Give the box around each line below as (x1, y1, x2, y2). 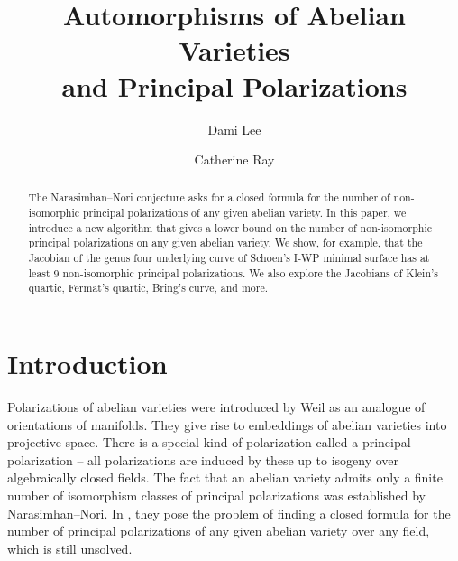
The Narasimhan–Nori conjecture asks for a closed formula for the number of (28, 190, 390, 205)
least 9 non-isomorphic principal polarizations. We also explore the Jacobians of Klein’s (28, 265, 439, 280)
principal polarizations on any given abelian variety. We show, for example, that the (28, 235, 423, 250)
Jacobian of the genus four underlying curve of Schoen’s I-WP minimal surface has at (28, 250, 430, 266)
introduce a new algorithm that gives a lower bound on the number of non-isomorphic (28, 220, 433, 235)
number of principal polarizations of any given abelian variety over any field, (7, 521, 430, 540)
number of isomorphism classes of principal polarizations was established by (7, 485, 426, 504)
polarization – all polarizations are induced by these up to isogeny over (7, 450, 399, 469)
